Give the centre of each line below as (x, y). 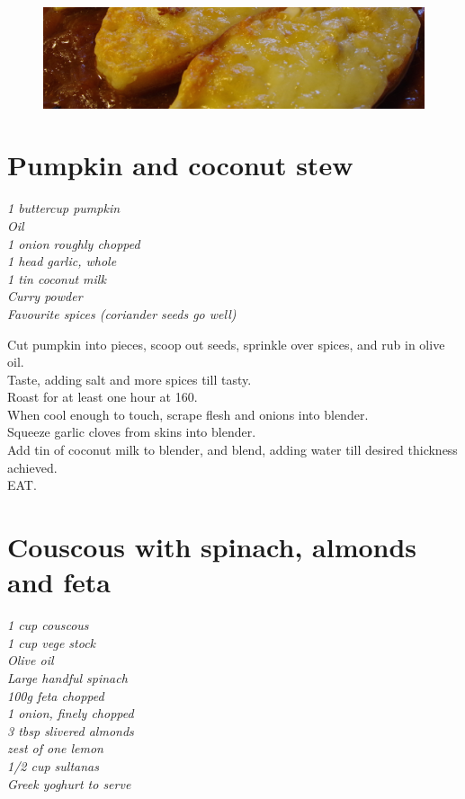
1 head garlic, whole (62, 261)
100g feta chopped (56, 695)
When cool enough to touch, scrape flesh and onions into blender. (188, 414)
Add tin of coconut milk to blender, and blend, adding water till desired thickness (232, 450)
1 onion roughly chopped (74, 243)
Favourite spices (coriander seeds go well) (122, 313)
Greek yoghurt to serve (69, 783)
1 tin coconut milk (57, 278)
